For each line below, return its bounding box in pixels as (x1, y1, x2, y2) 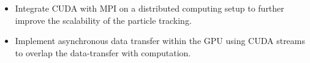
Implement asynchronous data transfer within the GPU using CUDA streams (15, 34, 306, 47)
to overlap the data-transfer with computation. (15, 46, 191, 59)
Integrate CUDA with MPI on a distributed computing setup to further (15, 2, 284, 14)
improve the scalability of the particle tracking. (15, 13, 192, 26)
